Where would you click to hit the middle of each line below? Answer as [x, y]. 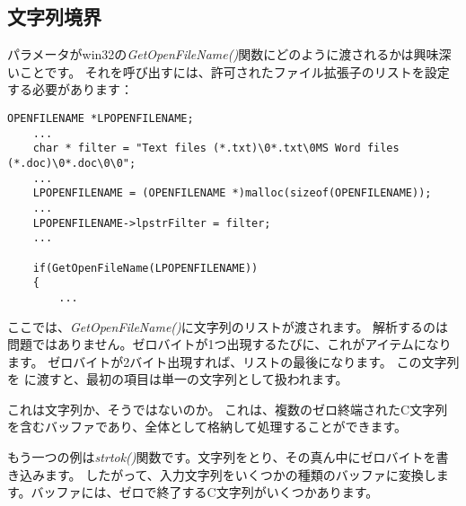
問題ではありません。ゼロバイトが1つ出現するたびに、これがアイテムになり [229, 344]
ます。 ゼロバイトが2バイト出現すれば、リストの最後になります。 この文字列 [233, 361]
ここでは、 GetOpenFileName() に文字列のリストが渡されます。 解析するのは [228, 326]
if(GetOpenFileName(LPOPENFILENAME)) [145, 268]
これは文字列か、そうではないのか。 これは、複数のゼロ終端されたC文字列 [228, 409]
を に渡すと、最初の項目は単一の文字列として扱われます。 [178, 379]
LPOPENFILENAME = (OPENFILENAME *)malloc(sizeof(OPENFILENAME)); [232, 193]
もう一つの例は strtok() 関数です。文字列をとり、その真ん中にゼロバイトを [222, 457]
